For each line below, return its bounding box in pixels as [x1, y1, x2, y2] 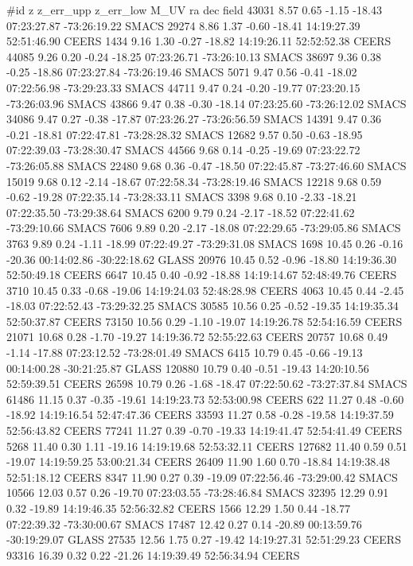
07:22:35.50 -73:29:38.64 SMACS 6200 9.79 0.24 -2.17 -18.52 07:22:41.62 [6, 204, 355, 220]
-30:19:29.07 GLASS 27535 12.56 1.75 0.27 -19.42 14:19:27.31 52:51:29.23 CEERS [6, 531, 401, 548]
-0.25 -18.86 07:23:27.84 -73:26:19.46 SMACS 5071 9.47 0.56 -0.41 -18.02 [6, 64, 357, 80]
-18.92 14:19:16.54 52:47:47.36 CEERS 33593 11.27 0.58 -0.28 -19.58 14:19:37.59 [6, 406, 394, 423]
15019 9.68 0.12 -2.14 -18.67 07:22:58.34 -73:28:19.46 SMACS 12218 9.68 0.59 [6, 173, 381, 189]
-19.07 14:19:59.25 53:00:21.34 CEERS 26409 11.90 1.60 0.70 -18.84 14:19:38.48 [6, 453, 391, 470]
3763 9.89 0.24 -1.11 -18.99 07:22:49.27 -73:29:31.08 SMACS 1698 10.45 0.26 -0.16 [6, 235, 403, 251]
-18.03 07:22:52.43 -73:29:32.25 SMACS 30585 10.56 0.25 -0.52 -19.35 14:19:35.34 [6, 297, 399, 314]
